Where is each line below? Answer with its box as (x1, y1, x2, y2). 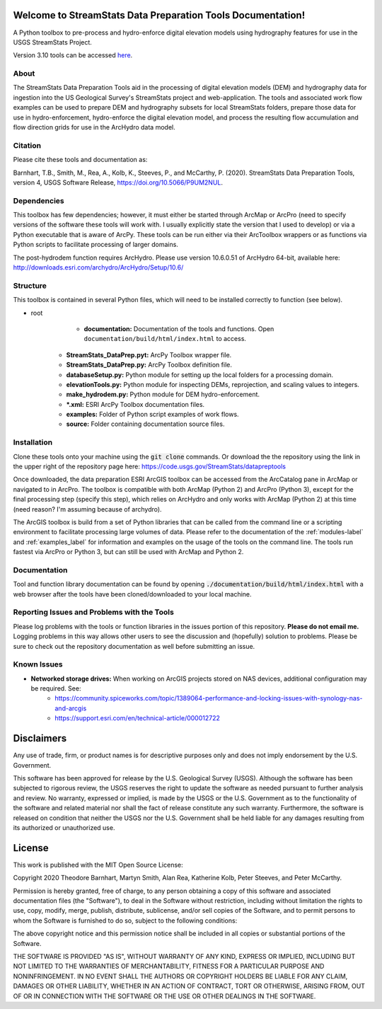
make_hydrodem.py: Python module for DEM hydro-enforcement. (66, 390, 260, 399)
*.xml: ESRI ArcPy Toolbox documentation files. (66, 400, 205, 408)
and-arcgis (54, 704, 87, 713)
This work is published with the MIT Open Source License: (13, 860, 183, 869)
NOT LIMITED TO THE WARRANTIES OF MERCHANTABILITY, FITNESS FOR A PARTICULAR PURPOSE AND (13, 962, 325, 971)
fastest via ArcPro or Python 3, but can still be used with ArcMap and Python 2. (13, 548, 244, 556)
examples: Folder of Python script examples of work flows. (66, 410, 240, 419)
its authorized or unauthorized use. (13, 823, 115, 831)
